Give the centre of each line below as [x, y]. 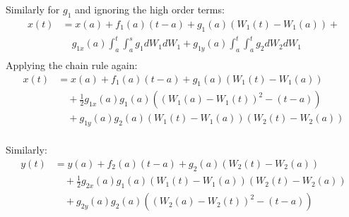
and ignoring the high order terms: [150, 9]
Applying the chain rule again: [72, 64]
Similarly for [33, 9]
